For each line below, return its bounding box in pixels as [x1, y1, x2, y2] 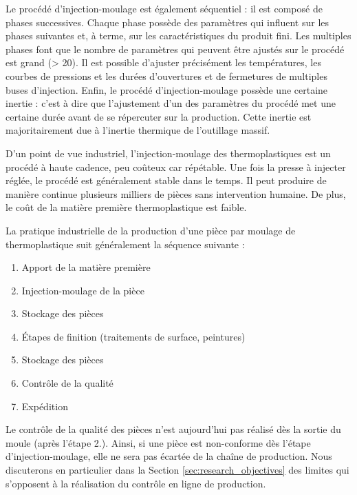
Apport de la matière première [21, 260, 151, 274]
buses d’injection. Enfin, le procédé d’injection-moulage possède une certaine [6, 82, 328, 97]
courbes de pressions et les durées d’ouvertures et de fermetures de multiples [6, 68, 327, 83]
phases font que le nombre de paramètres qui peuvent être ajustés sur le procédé [6, 41, 345, 56]
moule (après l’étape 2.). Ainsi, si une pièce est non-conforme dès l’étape [6, 435, 311, 449]
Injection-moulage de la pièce [21, 283, 144, 297]
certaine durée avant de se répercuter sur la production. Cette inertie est [6, 109, 312, 123]
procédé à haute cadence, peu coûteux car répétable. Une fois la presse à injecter [6, 159, 346, 174]
